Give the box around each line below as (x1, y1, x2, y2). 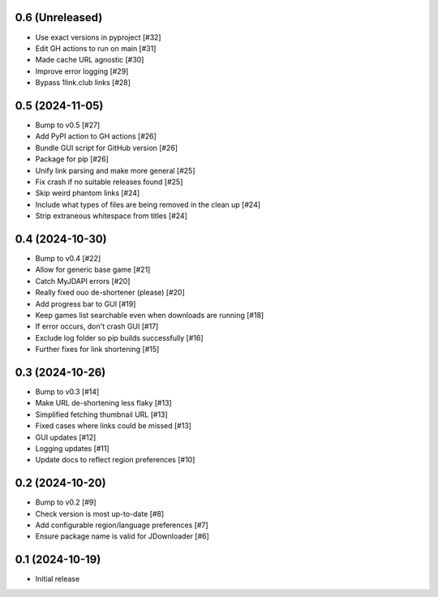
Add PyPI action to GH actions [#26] (35, 131, 157, 141)
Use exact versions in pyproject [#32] (35, 32, 161, 42)
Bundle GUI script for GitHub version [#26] (35, 143, 178, 152)
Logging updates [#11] (35, 444, 109, 453)
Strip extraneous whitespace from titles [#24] (35, 211, 188, 221)
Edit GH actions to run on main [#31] (35, 43, 157, 53)
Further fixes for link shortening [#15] (35, 345, 160, 354)
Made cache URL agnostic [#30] (35, 55, 144, 65)
